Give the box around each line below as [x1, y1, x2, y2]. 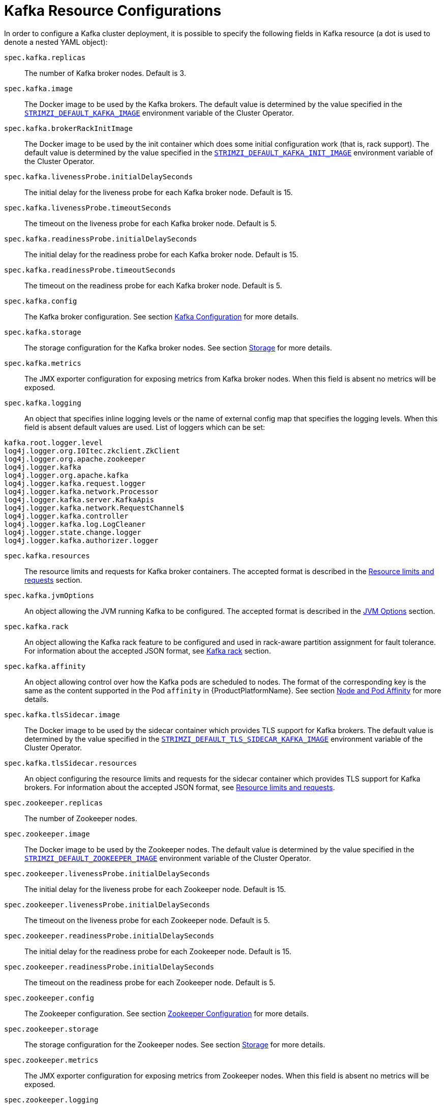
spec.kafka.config [4, 296, 77, 305]
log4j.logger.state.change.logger [4, 528, 141, 536]
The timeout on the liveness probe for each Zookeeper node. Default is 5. [24, 915, 270, 925]
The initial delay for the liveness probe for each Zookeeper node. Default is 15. [24, 884, 286, 894]
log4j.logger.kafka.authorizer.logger [4, 536, 159, 545]
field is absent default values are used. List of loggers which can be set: [24, 422, 265, 431]
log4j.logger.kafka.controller [4, 511, 129, 520]
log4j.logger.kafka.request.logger [4, 479, 146, 488]
